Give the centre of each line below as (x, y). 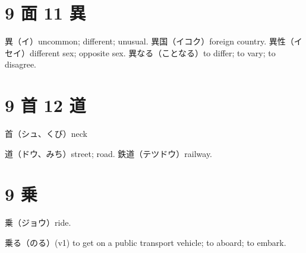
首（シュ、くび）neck (46, 134)
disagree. (21, 64)
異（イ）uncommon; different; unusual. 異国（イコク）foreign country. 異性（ (149, 41)
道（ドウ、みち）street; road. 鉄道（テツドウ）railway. (109, 153)
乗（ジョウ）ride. (38, 222)
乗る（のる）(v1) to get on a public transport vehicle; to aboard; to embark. (146, 242)
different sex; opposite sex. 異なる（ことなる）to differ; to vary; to (152, 52)
